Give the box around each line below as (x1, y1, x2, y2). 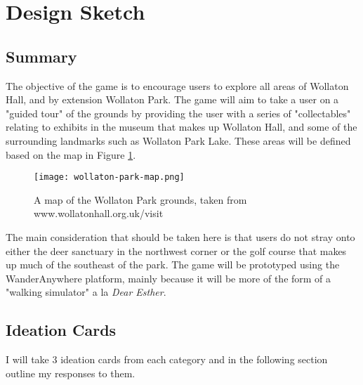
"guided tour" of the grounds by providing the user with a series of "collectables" (6, 105, 351, 120)
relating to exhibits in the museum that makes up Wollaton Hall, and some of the (6, 119, 357, 134)
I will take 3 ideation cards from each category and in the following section (6, 352, 328, 367)
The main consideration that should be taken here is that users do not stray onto (6, 229, 355, 244)
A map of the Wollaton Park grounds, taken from (34, 192, 247, 207)
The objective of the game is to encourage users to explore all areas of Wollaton (6, 78, 349, 93)
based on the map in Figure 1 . (6, 147, 136, 162)
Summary (6, 45, 77, 67)
